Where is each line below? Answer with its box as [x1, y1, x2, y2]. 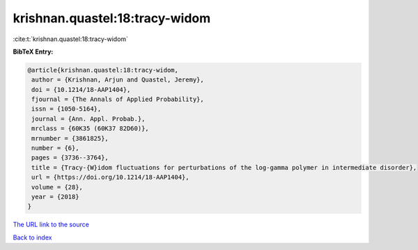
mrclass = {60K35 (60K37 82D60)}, [31, 125, 149, 132]
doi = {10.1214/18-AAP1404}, [31, 86, 131, 93]
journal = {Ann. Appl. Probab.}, [31, 115, 146, 123]
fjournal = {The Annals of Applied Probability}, [31, 95, 205, 104]
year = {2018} [31, 193, 79, 201]
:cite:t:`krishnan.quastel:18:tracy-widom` [13, 35, 129, 43]
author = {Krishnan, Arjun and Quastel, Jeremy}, [31, 76, 205, 84]
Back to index [13, 233, 52, 242]
